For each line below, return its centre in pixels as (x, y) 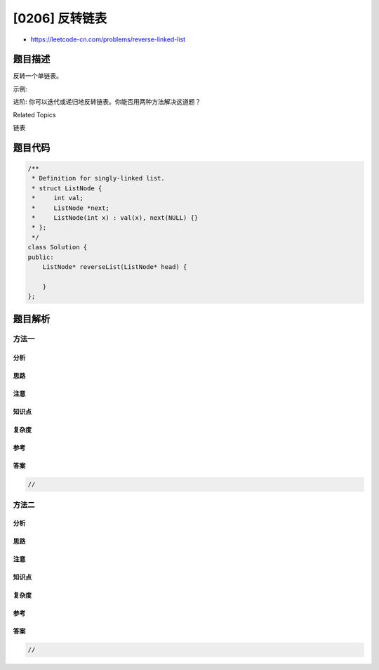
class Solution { (58, 247)
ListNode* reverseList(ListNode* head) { (115, 267)
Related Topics (34, 114)
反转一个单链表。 (38, 76)
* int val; (58, 198)
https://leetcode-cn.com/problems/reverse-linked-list (108, 39)
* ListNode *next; (71, 208)
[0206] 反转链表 (60, 18)
